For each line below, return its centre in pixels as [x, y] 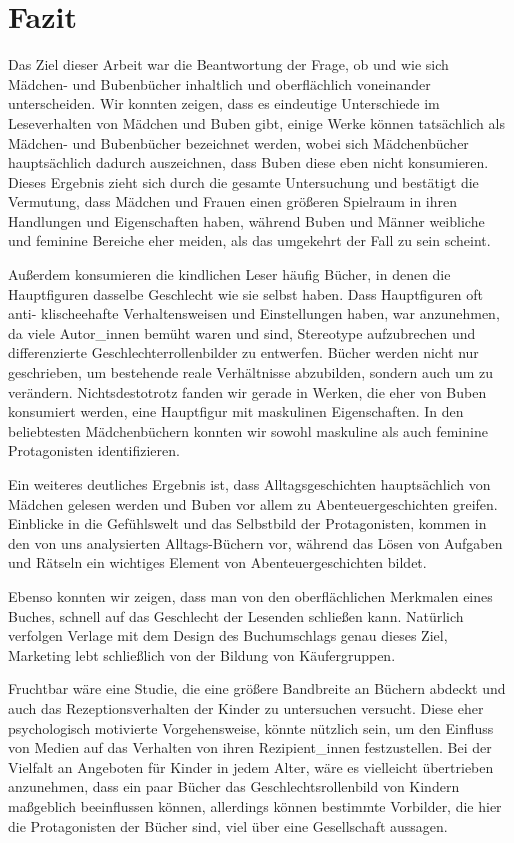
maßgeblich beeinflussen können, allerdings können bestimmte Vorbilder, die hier [255, 805]
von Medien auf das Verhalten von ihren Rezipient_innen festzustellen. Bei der [250, 747]
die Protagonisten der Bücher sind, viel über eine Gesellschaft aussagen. [228, 825]
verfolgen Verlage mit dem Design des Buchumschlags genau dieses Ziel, [228, 635]
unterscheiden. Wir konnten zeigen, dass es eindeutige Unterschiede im [224, 103]
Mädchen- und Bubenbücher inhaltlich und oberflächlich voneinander [219, 83]
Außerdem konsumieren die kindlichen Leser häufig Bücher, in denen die [229, 274]
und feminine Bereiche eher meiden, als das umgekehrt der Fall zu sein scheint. [249, 240]
